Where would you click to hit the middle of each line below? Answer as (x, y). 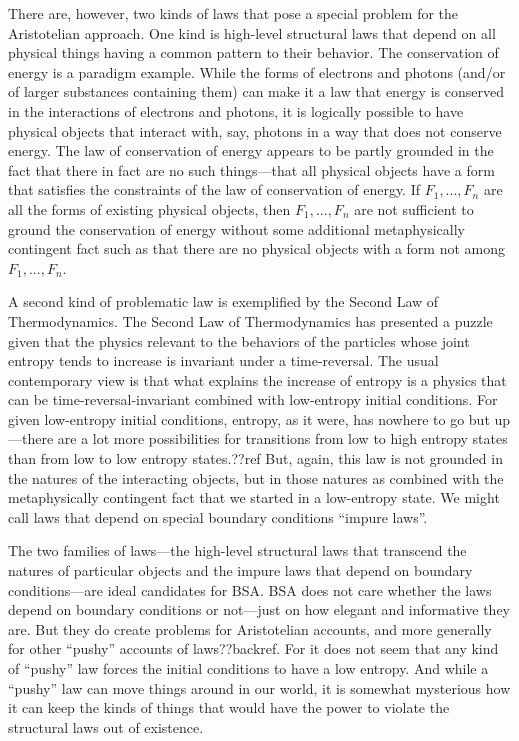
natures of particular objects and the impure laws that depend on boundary (240, 570)
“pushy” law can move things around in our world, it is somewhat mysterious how (259, 687)
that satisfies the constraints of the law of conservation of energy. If (214, 189)
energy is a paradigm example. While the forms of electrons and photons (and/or (257, 71)
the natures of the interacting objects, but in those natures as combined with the (256, 477)
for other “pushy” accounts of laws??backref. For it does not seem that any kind (253, 648)
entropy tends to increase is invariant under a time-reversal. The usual (223, 360)
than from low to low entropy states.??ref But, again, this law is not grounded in (255, 458)
